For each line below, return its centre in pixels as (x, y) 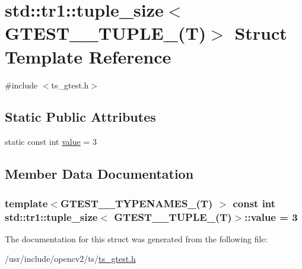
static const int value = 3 (51, 142)
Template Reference (88, 56)
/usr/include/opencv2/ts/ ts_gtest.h (70, 259)
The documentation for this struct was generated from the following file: (136, 238)
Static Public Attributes (80, 117)
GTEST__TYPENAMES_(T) (136, 203)
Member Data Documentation (99, 174)
